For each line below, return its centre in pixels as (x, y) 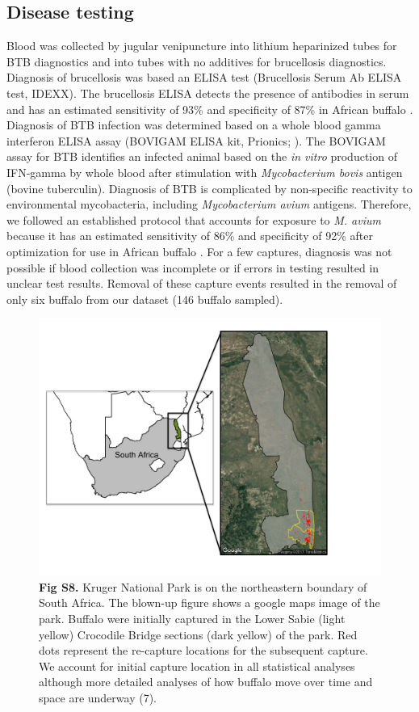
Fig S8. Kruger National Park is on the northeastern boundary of (203, 586)
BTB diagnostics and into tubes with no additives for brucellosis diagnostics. (197, 61)
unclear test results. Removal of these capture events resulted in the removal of (202, 283)
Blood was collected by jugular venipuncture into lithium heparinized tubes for (202, 46)
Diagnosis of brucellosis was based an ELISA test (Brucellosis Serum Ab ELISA (204, 77)
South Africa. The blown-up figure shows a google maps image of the (209, 602)
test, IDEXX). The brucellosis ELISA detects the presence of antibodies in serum (208, 93)
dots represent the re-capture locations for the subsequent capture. (203, 650)
